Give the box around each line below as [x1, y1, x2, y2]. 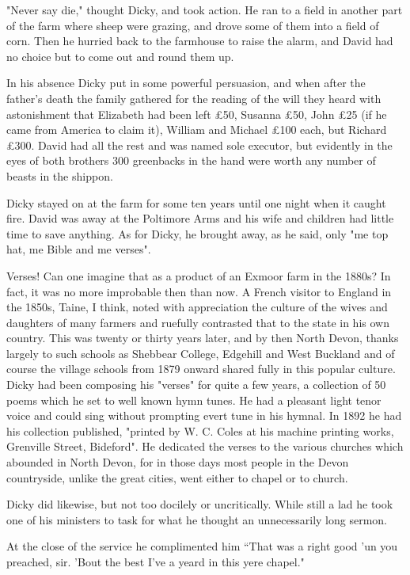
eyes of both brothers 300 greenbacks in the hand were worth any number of [6, 152, 376, 169]
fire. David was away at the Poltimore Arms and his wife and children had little [6, 210, 394, 227]
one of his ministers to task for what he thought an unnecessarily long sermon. [6, 511, 387, 527]
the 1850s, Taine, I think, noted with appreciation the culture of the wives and [6, 299, 388, 315]
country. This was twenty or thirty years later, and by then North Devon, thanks [6, 329, 399, 346]
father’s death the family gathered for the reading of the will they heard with [6, 89, 382, 106]
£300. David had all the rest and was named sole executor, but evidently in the [6, 136, 393, 153]
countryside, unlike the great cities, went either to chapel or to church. [6, 469, 348, 486]
